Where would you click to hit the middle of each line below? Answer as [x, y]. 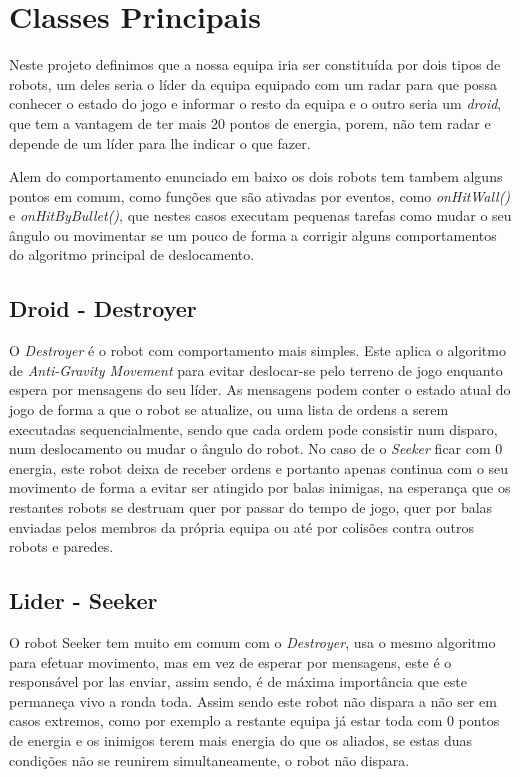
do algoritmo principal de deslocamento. [132, 254]
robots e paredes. [61, 546]
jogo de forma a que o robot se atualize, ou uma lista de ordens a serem [229, 409]
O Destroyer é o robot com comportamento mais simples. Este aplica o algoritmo [257, 350]
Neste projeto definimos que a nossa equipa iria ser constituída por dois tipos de [255, 64]
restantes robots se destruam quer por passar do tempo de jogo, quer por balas [251, 507]
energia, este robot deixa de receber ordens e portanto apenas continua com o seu [259, 467]
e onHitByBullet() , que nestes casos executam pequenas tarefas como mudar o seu [260, 215]
